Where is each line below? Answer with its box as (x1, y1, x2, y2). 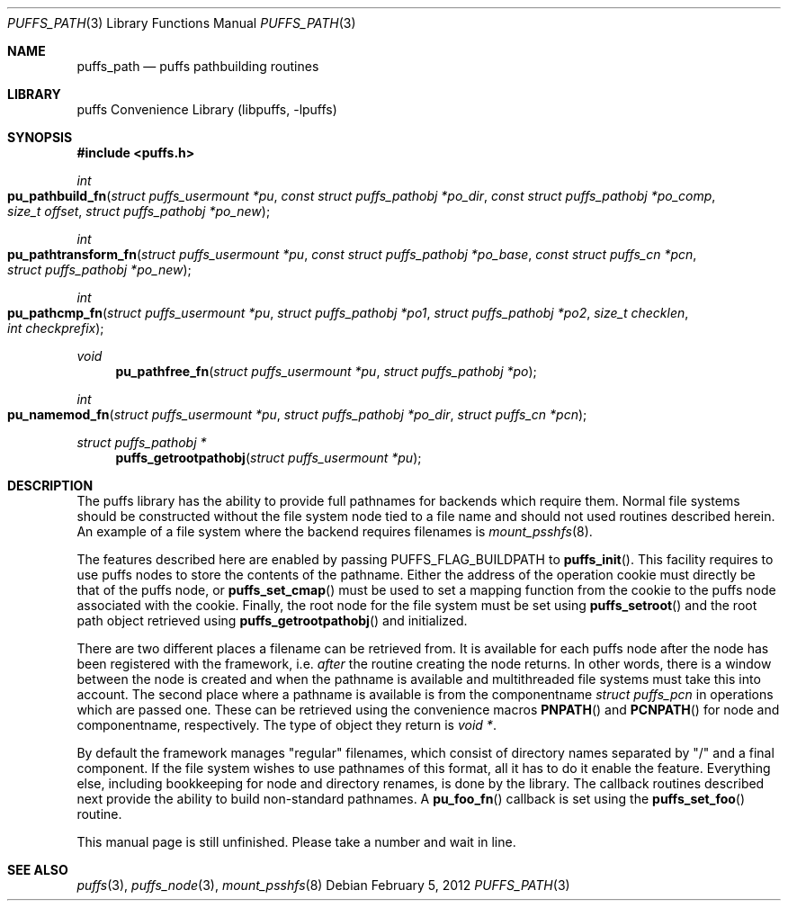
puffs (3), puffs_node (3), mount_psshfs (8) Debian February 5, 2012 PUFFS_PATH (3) (76, 877, 570, 893)
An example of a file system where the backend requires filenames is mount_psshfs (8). (76, 524, 593, 539)
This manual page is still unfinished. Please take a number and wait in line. (76, 834, 516, 850)
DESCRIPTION (7, 478, 94, 493)
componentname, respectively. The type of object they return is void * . (76, 717, 497, 733)
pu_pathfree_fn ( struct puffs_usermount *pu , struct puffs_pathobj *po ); (115, 364, 537, 379)
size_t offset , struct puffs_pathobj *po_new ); (7, 203, 271, 219)
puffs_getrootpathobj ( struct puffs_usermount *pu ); (115, 450, 422, 465)
